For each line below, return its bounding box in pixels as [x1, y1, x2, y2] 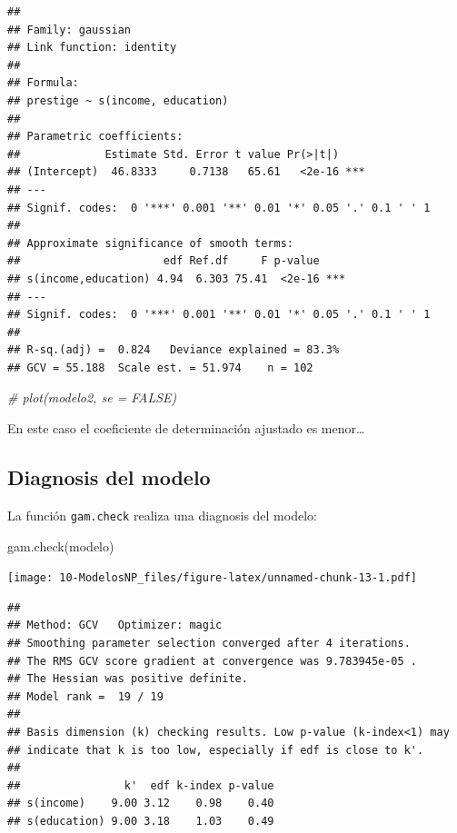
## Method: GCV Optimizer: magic [7, 619, 223, 632]
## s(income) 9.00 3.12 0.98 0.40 [7, 797, 274, 810]
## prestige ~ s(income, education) [7, 94, 229, 107]
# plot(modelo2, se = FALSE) [7, 388, 177, 407]
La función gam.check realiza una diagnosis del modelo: [7, 505, 317, 524]
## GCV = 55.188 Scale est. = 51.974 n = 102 [7, 361, 313, 374]
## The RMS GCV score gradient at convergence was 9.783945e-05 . [7, 654, 418, 668]
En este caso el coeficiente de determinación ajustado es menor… [7, 419, 365, 438]
